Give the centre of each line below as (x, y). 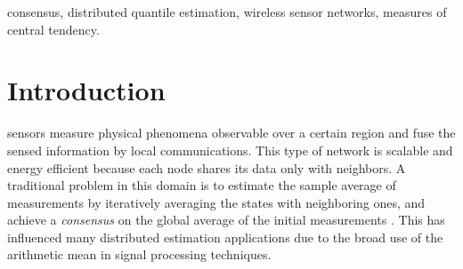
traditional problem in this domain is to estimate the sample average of (202, 185)
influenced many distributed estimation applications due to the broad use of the (225, 237)
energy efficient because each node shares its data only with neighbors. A (207, 167)
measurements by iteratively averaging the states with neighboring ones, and (216, 202)
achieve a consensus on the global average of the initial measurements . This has (226, 220)
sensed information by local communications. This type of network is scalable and (230, 150)
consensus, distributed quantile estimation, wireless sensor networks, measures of (227, 12)
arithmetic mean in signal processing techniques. (139, 254)
